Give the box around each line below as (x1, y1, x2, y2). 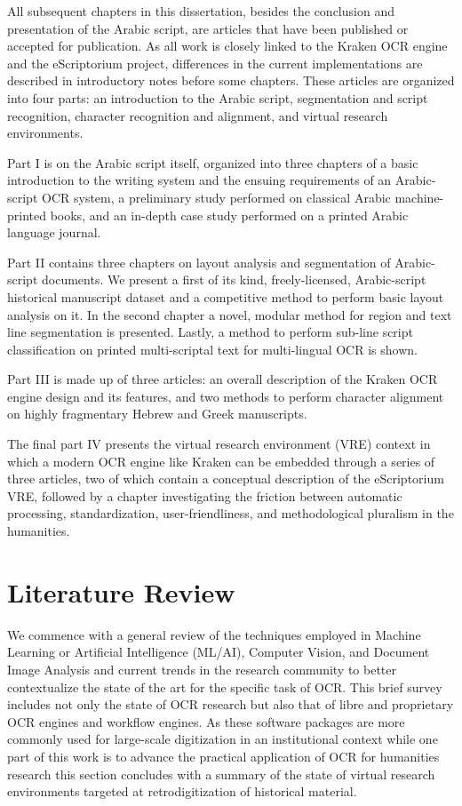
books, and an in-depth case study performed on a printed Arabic (50, 205, 409, 224)
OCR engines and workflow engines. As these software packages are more (7, 712, 405, 730)
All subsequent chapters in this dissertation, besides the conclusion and (7, 2, 394, 20)
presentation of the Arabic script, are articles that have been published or (7, 19, 409, 37)
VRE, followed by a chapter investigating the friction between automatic (7, 486, 402, 505)
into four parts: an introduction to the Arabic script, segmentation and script (7, 88, 428, 107)
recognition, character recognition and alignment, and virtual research (7, 106, 388, 124)
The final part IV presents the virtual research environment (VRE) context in (7, 435, 431, 453)
